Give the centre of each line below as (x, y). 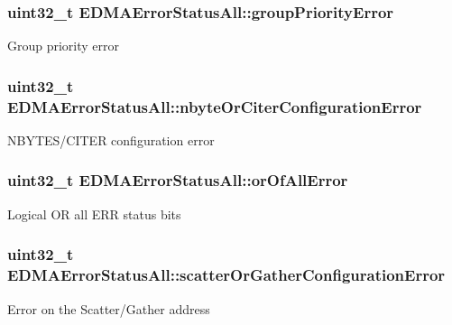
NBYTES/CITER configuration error (111, 139)
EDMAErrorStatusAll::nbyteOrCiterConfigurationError (215, 106)
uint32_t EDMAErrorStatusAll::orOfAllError (178, 180)
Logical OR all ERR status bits (94, 214)
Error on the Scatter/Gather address (109, 308)
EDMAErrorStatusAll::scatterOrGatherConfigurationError (226, 275)
